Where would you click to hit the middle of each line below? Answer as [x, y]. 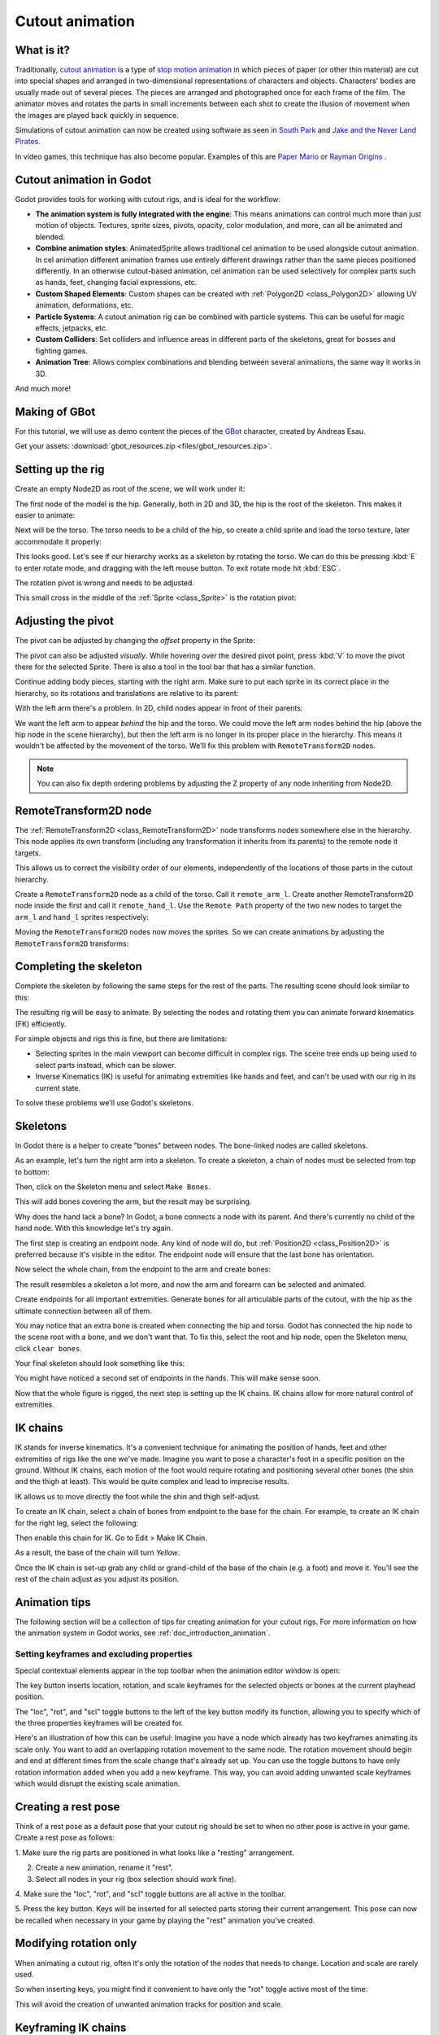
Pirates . [28, 142]
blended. [50, 237]
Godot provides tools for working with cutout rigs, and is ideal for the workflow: [148, 199]
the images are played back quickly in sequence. [97, 115]
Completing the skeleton [78, 967]
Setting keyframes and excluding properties [104, 1654]
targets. [28, 853]
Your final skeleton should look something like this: [100, 1363]
